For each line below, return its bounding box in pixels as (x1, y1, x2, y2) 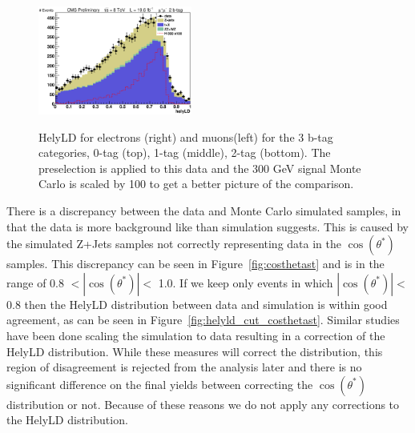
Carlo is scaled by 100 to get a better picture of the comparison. (38, 175, 354, 192)
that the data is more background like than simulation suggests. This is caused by (6, 218, 409, 235)
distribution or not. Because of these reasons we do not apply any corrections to (6, 395, 400, 412)
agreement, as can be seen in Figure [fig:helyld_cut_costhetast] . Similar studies (6, 311, 400, 328)
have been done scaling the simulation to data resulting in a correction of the (6, 327, 385, 344)
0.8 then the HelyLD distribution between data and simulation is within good (6, 295, 388, 312)
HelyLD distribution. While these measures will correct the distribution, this (6, 343, 383, 359)
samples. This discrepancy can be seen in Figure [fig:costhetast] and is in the (6, 255, 385, 272)
